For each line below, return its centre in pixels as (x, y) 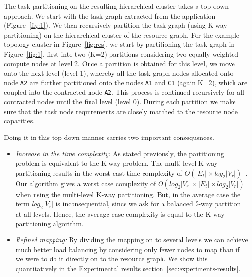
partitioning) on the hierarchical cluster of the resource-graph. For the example (122, 34)
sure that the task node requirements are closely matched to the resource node (121, 111)
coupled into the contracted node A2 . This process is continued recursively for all (124, 92)
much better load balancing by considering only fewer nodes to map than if (127, 249)
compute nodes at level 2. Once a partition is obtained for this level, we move (119, 63)
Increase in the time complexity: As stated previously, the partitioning (120, 153)
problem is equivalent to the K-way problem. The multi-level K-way (117, 163)
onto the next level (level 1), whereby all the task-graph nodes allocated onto (119, 73)
